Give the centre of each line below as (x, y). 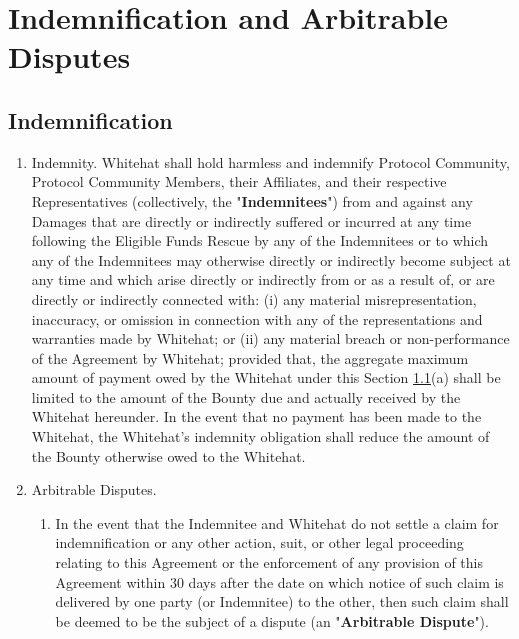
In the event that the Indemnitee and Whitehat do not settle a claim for (277, 522)
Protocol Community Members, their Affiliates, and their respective (239, 181)
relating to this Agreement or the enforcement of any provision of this (269, 562)
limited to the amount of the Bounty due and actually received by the (246, 396)
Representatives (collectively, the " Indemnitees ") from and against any (252, 200)
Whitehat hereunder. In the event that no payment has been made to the (256, 416)
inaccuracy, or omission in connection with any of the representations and (257, 318)
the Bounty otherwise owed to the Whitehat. (168, 455)
